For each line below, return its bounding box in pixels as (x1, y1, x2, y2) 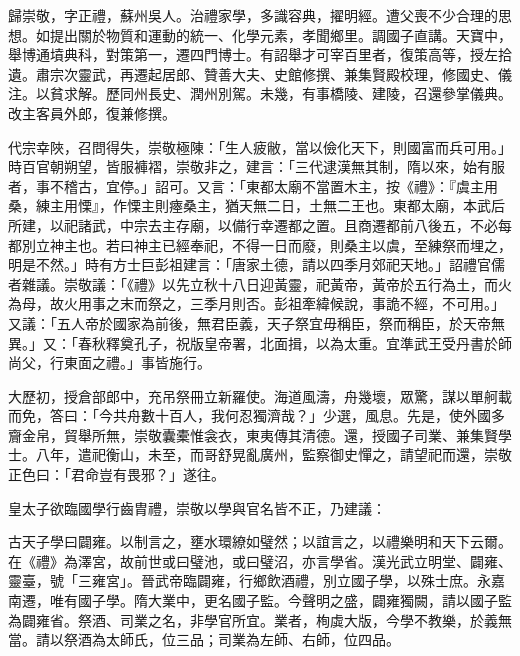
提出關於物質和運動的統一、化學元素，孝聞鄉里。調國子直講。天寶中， (49, 24, 512, 45)
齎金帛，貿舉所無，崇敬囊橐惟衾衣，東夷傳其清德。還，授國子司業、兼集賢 (8, 424, 498, 445)
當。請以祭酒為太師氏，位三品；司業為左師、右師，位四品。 (8, 629, 400, 650)
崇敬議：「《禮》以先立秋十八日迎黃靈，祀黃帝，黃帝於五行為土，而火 (63, 273, 512, 294)
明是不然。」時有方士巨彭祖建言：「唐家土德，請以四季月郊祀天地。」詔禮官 (8, 254, 491, 275)
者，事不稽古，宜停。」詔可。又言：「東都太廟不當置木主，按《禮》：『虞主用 (8, 175, 498, 196)
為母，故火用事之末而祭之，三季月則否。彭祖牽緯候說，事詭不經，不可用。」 (8, 293, 505, 314)
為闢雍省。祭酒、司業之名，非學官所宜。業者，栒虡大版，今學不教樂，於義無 (8, 609, 512, 630)
